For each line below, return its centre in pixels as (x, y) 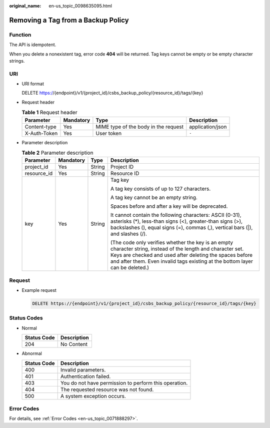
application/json (208, 127)
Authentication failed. (85, 376)
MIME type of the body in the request (140, 127)
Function (20, 35)
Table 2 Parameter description (57, 153)
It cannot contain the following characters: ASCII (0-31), (176, 215)
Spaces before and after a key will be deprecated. (169, 206)
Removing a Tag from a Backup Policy (69, 20)
